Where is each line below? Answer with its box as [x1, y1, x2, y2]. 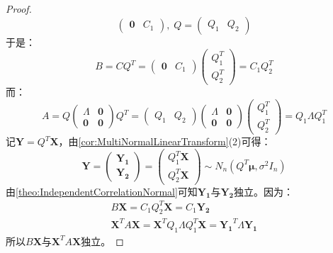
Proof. [6, 1, 32, 16]
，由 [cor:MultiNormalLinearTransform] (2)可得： [58, 134, 271, 149]
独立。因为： [234, 184, 294, 198]
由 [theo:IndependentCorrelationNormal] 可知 [6, 184, 198, 198]
